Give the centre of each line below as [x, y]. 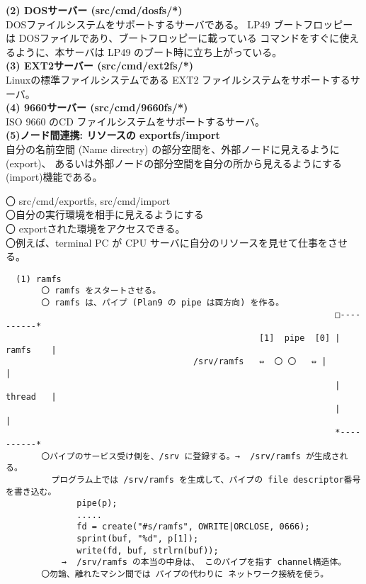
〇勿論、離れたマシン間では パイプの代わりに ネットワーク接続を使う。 [185, 574]
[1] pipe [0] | [299, 338]
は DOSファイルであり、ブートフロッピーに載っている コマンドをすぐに [173, 38]
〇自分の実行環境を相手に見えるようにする [105, 214]
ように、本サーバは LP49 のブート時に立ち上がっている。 [149, 51]
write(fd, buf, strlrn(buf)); [148, 550]
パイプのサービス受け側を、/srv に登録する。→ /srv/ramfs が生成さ [195, 456]
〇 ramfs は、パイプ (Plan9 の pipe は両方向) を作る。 [163, 303]
